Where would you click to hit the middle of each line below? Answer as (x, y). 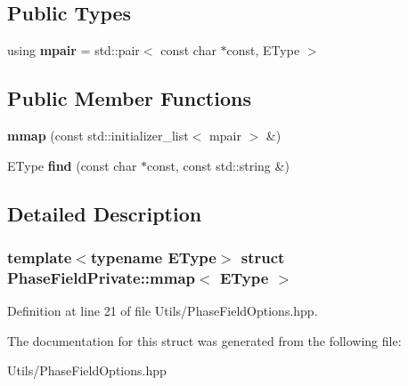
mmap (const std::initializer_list (98, 135)
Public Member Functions (129, 98)
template (40, 257)
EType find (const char (72, 165)
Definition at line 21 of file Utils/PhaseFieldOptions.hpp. (163, 311)
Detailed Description (105, 213)
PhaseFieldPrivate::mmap (102, 277)
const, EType (263, 50)
